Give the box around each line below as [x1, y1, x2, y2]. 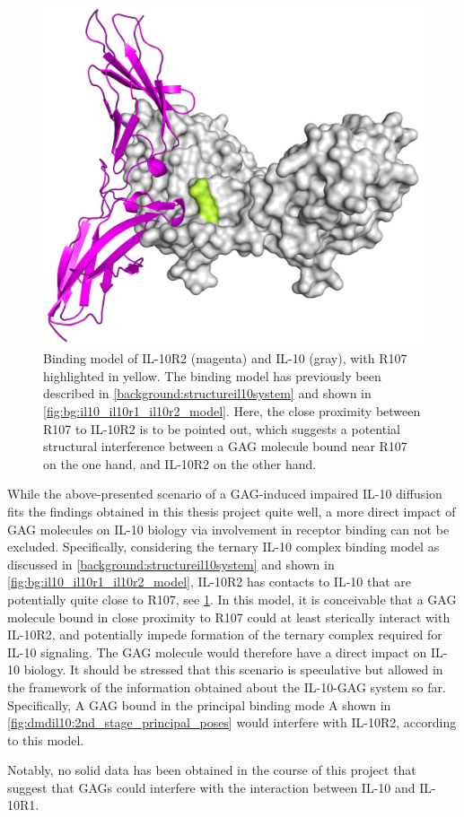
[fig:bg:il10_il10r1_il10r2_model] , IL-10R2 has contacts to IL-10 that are [7, 572, 412, 591]
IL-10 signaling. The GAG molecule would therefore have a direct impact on [7, 642, 427, 661]
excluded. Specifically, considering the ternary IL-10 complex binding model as [7, 537, 440, 556]
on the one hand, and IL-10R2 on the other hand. [43, 454, 317, 473]
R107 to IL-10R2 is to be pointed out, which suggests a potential [43, 419, 400, 438]
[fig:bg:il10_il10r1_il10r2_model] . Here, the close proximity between [43, 402, 421, 420]
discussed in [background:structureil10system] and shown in [7, 554, 335, 573]
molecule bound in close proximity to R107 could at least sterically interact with [7, 607, 451, 626]
